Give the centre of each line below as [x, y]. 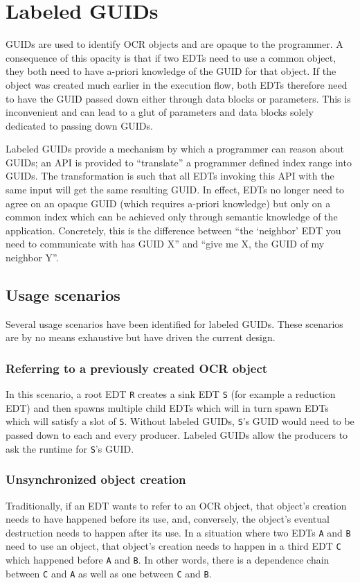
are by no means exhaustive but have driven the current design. [141, 337]
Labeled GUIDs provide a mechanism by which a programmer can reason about [175, 149]
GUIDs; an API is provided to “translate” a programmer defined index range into [179, 162]
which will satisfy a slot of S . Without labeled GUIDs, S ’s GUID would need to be [180, 421]
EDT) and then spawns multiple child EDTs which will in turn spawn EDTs [167, 407]
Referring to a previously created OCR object [137, 368]
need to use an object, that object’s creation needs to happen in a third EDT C [173, 546]
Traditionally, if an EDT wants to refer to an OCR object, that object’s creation [176, 505]
